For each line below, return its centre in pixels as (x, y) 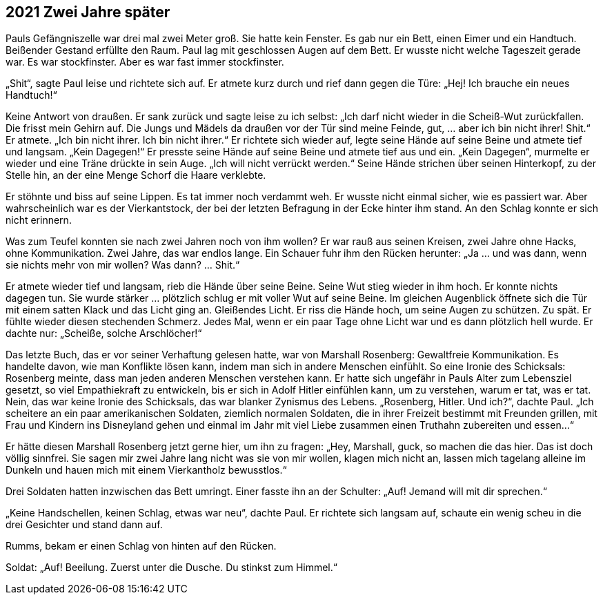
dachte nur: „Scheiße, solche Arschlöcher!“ (104, 333)
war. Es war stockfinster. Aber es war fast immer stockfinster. (145, 62)
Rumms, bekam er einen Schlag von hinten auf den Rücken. (141, 546)
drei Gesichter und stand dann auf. (84, 525)
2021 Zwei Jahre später (88, 12)
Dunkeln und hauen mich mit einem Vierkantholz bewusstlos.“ (146, 470)
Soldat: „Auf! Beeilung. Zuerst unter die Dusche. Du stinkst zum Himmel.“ (171, 568)
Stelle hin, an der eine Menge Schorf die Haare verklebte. (136, 175)
